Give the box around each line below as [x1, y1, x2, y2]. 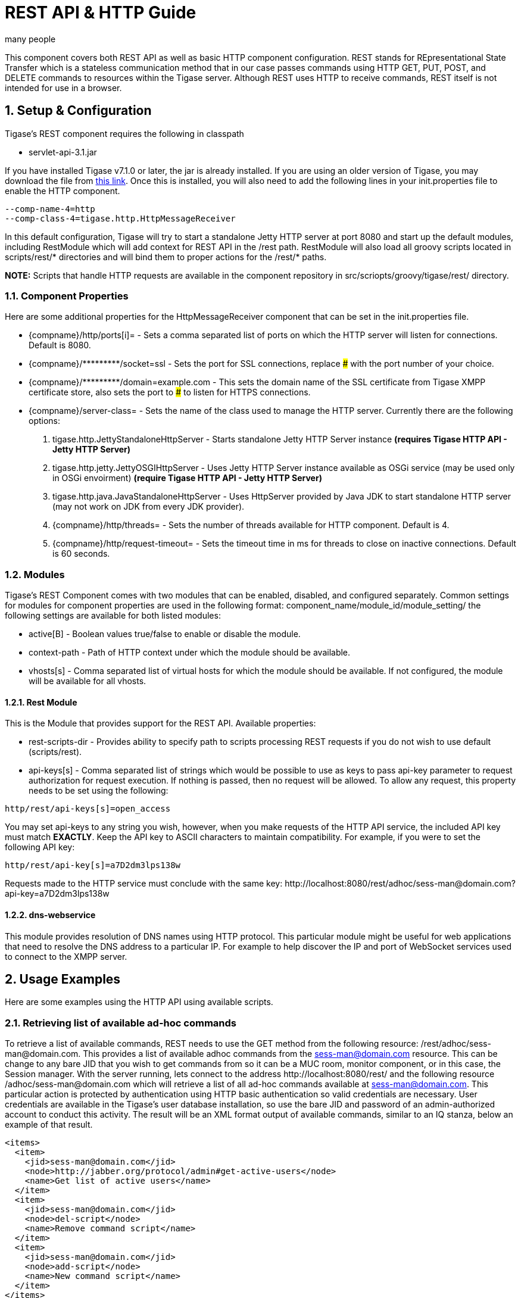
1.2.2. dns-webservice [5, 909, 96, 920]
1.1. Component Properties [5, 289, 129, 302]
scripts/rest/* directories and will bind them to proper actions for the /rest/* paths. [5, 251, 327, 262]
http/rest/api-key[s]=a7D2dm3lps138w [5, 860, 181, 870]
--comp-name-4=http [5, 204, 95, 214]
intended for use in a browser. [5, 82, 122, 93]
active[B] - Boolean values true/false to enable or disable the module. [29, 629, 301, 639]
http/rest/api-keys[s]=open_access [5, 804, 171, 814]
